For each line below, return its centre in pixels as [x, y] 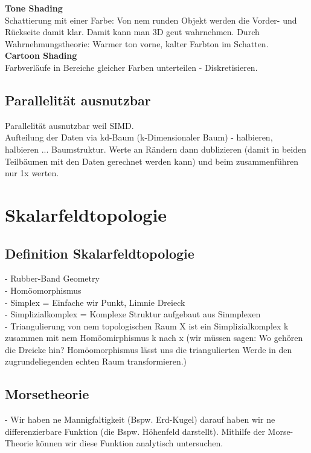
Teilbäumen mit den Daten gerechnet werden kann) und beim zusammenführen [152, 161]
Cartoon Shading [41, 55]
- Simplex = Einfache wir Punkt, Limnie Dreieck [95, 302]
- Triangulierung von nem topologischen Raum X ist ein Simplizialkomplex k [147, 326]
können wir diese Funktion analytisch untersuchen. [130, 443]
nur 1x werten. [32, 173]
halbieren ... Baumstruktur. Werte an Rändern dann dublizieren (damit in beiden [155, 149]
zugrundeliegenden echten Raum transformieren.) [96, 361]
